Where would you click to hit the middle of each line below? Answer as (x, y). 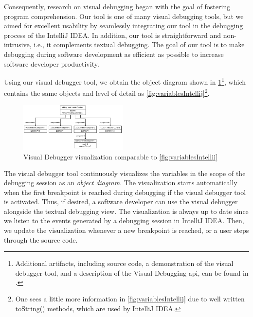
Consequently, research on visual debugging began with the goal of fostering (117, 6)
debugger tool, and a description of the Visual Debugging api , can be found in (132, 273)
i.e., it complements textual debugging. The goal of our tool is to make (139, 44)
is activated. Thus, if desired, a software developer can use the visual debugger (121, 202)
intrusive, (18, 44)
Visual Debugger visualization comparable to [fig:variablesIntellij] (121, 156)
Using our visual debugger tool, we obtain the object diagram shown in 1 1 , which (125, 81)
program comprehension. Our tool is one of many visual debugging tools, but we (124, 16)
